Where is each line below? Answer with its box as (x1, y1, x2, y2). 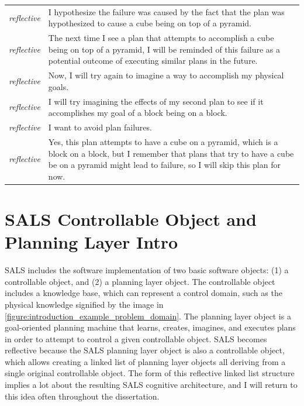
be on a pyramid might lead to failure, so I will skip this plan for (48, 159, 281, 171)
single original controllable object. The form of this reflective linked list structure (5, 367, 295, 379)
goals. (48, 80, 69, 92)
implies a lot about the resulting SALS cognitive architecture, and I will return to (5, 379, 298, 391)
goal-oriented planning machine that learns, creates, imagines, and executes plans (5, 321, 296, 333)
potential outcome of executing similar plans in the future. (48, 54, 258, 67)
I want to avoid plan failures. (48, 121, 152, 133)
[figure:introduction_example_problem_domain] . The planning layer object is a (5, 309, 291, 322)
